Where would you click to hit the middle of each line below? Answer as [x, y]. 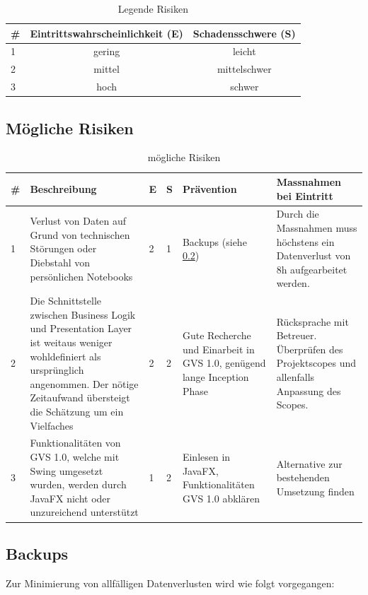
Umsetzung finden [315, 491]
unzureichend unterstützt [84, 512]
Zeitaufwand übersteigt [80, 397]
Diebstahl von [60, 263]
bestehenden [303, 477]
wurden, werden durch [78, 484]
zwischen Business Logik [83, 314]
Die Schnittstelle [66, 301]
